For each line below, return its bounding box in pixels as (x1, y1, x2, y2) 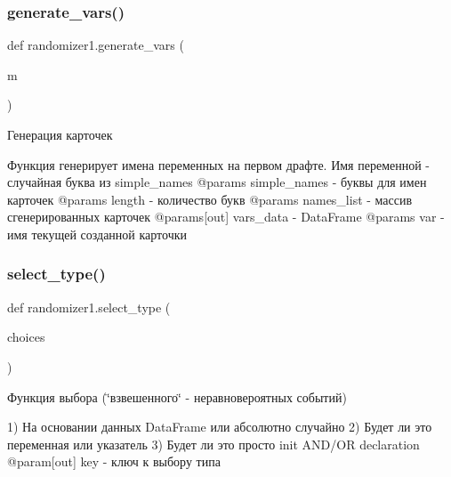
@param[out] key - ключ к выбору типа (7, 452, 221, 471)
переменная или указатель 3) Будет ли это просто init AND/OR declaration (7, 434, 420, 453)
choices (7, 327, 45, 346)
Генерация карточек (7, 125, 113, 143)
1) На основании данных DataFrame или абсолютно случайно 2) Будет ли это (7, 417, 432, 436)
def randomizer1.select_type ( (7, 297, 171, 316)
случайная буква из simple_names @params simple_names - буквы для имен (7, 173, 427, 191)
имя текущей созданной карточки (7, 224, 188, 243)
